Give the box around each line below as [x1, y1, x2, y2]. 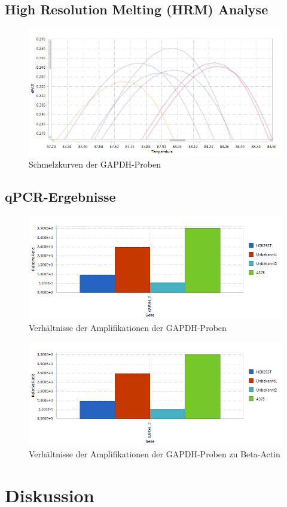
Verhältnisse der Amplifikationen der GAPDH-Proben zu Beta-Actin [29, 447, 280, 460]
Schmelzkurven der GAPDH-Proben [29, 158, 161, 171]
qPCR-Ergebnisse [5, 187, 116, 206]
